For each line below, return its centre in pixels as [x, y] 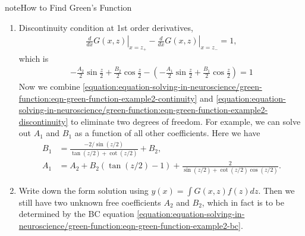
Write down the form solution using [84, 190]
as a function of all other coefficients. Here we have [167, 133]
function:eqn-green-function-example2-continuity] [108, 98]
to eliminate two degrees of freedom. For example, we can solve [186, 121]
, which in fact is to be [243, 202]
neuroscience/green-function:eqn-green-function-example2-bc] [130, 225]
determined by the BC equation [76, 214]
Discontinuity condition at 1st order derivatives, [106, 27]
